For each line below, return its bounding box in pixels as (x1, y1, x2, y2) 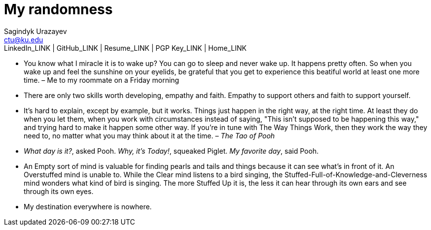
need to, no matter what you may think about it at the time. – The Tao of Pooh (24, 131, 275, 140)
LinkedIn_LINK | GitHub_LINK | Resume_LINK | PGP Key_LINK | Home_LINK (4, 43, 247, 52)
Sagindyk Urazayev (4, 27, 67, 35)
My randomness (4, 1, 113, 18)
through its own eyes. (24, 187, 94, 196)
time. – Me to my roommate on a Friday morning (24, 75, 180, 84)
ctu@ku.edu (4, 35, 43, 44)
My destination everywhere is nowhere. (24, 202, 152, 211)
